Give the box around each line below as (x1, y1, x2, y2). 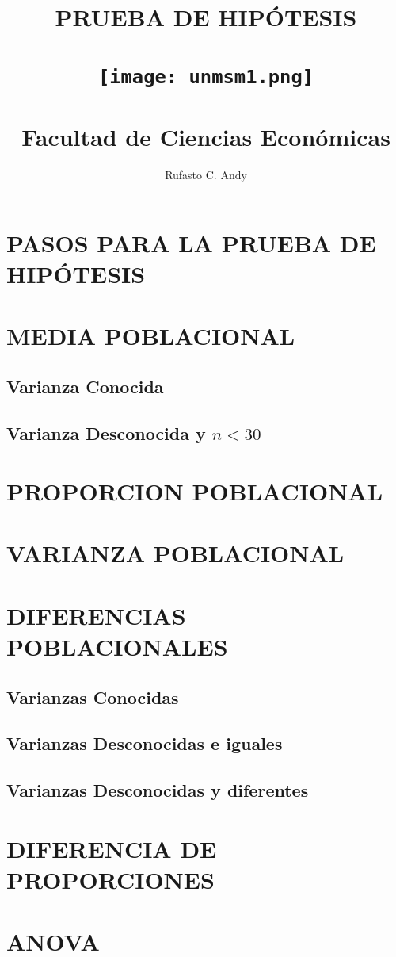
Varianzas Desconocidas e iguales (6, 731, 283, 756)
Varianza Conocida (6, 373, 164, 398)
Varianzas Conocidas (6, 684, 179, 709)
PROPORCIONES (6, 863, 215, 895)
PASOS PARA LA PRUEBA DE (6, 226, 376, 258)
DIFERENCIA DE (6, 832, 217, 864)
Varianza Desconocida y (6, 420, 206, 445)
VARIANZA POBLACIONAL (6, 537, 345, 569)
